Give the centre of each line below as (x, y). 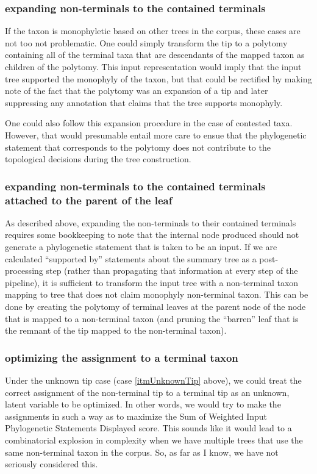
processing (24, 271)
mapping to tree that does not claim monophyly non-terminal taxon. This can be (157, 294)
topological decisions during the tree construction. (98, 159)
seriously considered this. (52, 464)
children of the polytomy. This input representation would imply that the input (153, 66)
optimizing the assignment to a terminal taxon (122, 357)
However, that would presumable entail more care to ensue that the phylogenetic (156, 135)
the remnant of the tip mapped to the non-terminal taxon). (116, 330)
